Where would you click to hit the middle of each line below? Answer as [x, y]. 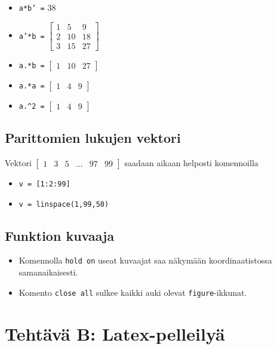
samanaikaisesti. [48, 272]
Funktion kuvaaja [60, 235]
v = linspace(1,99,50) [64, 204]
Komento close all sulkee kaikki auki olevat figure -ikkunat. [133, 292]
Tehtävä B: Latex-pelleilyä [115, 333]
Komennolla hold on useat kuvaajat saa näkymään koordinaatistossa [145, 260]
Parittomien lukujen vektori [93, 138]
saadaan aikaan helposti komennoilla [191, 162]
